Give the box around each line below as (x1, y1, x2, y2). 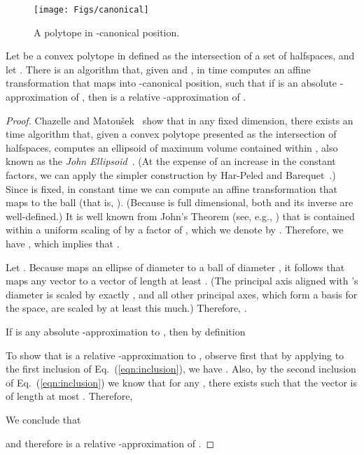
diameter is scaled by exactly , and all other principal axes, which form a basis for (6, 287, 358, 301)
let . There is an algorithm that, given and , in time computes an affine (6, 62, 311, 76)
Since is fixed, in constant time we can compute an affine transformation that (6, 181, 337, 196)
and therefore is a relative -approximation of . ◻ (6, 435, 215, 450)
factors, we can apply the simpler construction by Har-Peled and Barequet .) (6, 168, 336, 182)
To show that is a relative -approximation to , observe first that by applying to (6, 347, 344, 362)
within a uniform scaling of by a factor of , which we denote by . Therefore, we (6, 222, 344, 237)
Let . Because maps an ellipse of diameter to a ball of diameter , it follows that (6, 259, 345, 274)
